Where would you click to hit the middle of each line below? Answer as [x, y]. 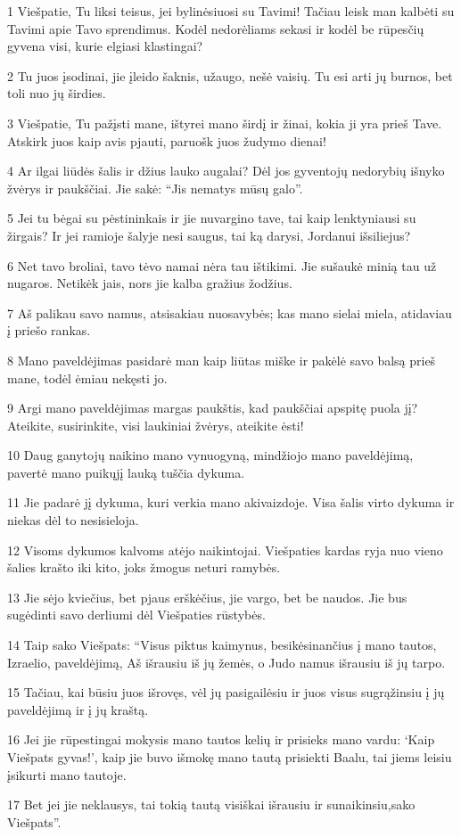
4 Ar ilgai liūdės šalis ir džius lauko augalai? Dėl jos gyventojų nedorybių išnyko [226, 171]
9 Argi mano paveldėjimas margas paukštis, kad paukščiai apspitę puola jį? [213, 408]
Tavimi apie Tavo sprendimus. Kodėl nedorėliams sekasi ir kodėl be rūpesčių [216, 28]
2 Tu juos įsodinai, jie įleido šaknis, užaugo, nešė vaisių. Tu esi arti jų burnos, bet [230, 75]
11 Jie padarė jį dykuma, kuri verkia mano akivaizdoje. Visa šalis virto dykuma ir [231, 502]
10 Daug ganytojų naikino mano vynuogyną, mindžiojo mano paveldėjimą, [210, 455]
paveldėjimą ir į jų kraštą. [78, 709]
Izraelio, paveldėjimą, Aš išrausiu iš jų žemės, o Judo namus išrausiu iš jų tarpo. [226, 662]
